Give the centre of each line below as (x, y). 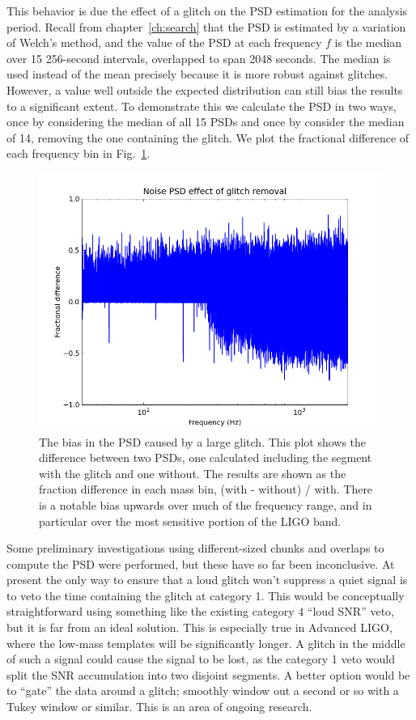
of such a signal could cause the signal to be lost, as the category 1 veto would (201, 659)
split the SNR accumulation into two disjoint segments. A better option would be (208, 674)
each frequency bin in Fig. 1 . (79, 153)
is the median (368, 42)
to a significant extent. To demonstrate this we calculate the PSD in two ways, (202, 106)
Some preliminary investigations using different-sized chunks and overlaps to (195, 548)
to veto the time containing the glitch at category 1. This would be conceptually (206, 595)
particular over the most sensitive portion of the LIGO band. (190, 521)
